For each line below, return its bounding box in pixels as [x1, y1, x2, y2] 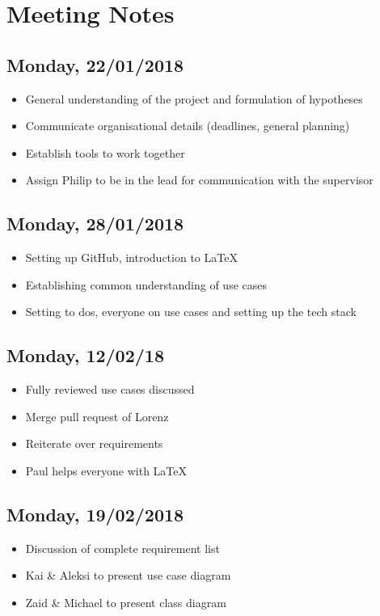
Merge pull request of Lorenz [25, 407, 169, 424]
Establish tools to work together [25, 144, 185, 161]
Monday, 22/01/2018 [6, 52, 184, 77]
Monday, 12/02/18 [6, 343, 164, 368]
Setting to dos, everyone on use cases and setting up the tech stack [25, 303, 357, 320]
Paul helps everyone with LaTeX [25, 462, 188, 479]
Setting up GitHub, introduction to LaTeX [25, 249, 238, 266]
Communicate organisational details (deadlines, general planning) [25, 117, 350, 134]
